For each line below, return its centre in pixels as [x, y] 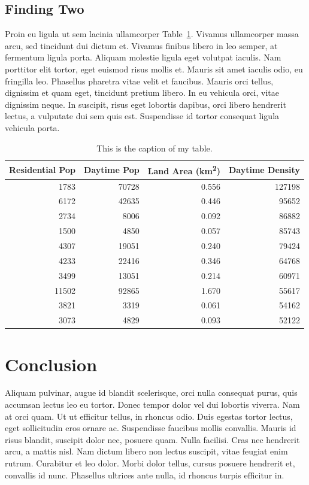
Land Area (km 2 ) [184, 170]
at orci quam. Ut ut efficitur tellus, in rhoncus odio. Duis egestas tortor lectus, [149, 416]
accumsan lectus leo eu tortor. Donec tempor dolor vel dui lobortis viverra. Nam [152, 404]
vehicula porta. [32, 127]
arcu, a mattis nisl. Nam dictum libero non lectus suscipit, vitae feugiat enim [146, 451]
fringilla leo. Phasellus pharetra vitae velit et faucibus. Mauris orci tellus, [139, 81]
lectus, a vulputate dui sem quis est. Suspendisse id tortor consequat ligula [142, 116]
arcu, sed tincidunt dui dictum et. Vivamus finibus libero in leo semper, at [141, 45]
